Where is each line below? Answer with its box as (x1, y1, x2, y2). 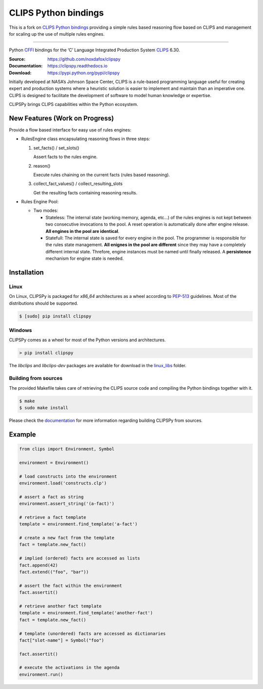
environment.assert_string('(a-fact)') (19, 501, 114, 506)
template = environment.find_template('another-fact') (19, 610, 153, 616)
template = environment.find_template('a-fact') (19, 522, 138, 527)
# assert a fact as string (19, 494, 84, 500)
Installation (9, 269, 44, 277)
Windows (9, 327, 32, 334)
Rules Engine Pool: (21, 199, 59, 205)
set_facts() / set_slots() (33, 145, 80, 151)
